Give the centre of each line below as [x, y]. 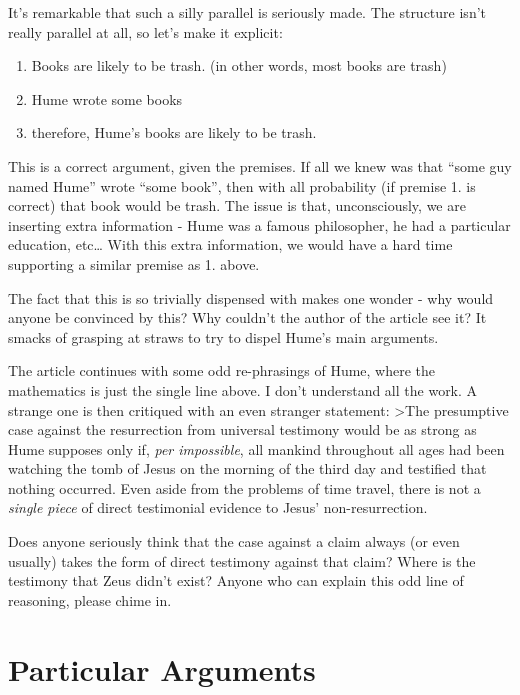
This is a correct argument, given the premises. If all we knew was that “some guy [260, 165]
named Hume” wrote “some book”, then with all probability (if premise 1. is [242, 185]
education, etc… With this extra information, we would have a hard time [230, 244]
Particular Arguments [162, 668]
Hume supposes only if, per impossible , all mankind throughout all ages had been [256, 448]
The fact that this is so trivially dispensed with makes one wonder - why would [251, 297]
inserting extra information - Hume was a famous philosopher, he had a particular [259, 224]
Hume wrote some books [107, 98]
